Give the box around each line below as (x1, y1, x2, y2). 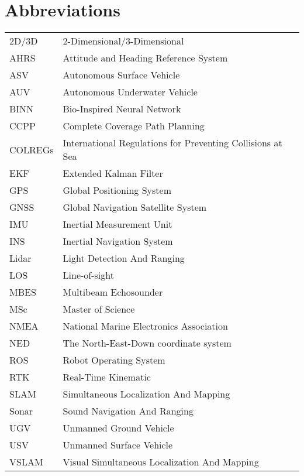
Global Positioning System (63, 183, 171, 197)
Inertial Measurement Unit (63, 217, 172, 231)
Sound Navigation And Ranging (63, 404, 194, 418)
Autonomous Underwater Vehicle (63, 85, 198, 99)
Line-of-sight (63, 268, 114, 282)
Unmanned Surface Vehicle (63, 438, 173, 452)
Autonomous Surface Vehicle (63, 68, 180, 82)
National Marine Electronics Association (63, 319, 228, 333)
